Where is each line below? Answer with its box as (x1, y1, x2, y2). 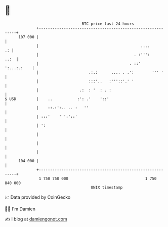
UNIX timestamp (91, 185, 123, 190)
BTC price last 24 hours (81, 21, 135, 26)
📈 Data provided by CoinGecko (5, 194, 71, 200)
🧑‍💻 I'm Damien (5, 206, 36, 212)
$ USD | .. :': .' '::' (5, 96, 109, 102)
